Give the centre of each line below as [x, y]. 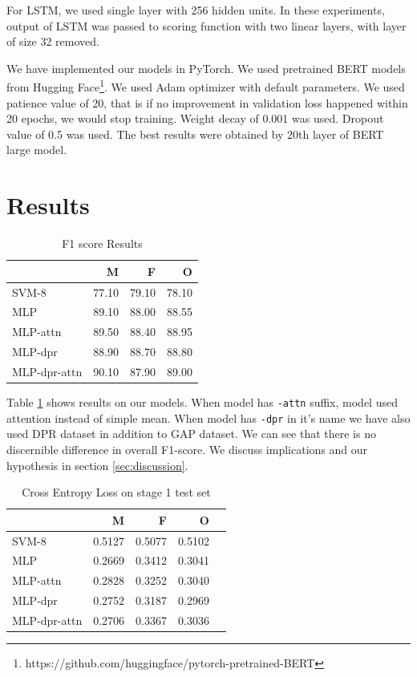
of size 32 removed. [53, 41]
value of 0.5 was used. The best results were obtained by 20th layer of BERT [195, 134]
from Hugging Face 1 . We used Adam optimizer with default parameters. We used [206, 86]
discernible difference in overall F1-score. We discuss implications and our [187, 449]
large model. [37, 150]
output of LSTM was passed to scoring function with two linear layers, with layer [206, 25]
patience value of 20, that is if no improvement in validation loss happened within [207, 102]
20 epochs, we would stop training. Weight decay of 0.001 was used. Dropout [195, 118]
